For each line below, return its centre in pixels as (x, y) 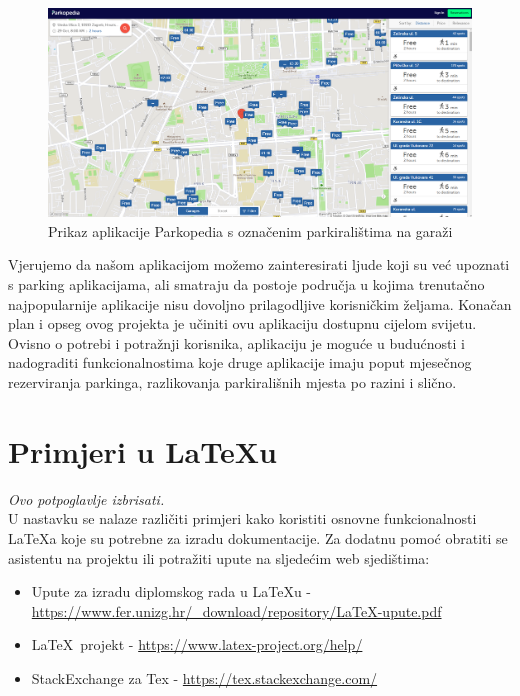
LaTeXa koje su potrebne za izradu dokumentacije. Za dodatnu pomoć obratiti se (258, 537)
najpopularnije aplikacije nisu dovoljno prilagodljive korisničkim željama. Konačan (260, 303)
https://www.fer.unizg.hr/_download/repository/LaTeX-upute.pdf (236, 610)
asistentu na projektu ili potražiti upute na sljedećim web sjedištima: (219, 557)
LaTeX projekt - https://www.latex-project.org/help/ (197, 644)
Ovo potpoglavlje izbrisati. (86, 498)
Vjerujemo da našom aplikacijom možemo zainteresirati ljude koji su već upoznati (259, 264)
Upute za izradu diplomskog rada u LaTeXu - (171, 591)
